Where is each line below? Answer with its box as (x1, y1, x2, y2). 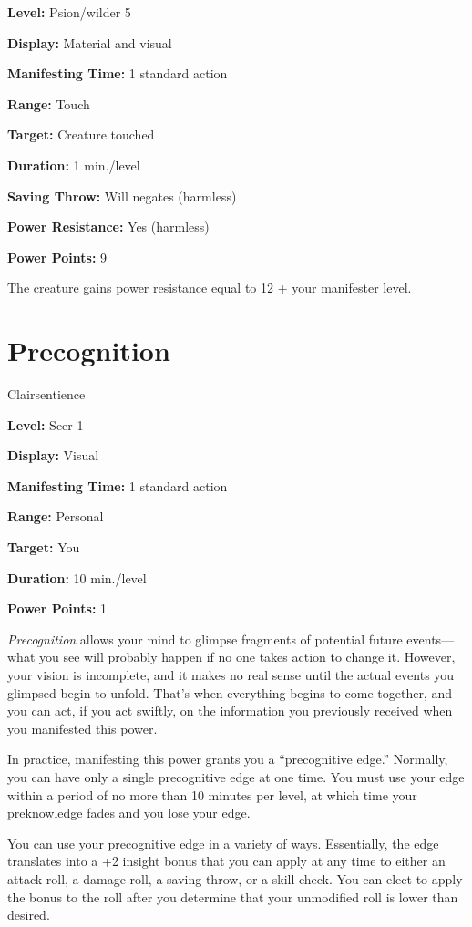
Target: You (7, 538, 80, 557)
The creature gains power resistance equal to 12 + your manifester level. (7, 278, 412, 297)
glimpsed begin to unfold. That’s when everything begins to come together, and (7, 683, 452, 702)
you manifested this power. (7, 718, 158, 737)
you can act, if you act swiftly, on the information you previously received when (7, 701, 453, 720)
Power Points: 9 (7, 247, 108, 266)
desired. (7, 905, 50, 924)
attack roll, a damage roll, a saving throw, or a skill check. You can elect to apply (7, 869, 463, 888)
